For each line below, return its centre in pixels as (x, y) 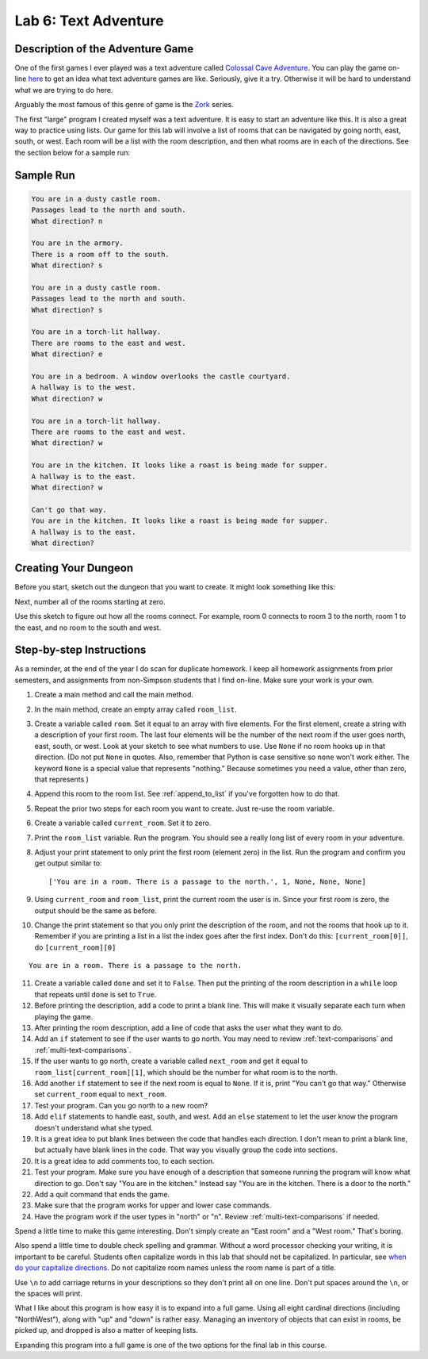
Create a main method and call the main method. (114, 695)
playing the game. (64, 1016)
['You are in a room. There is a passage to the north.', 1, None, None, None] (207, 881)
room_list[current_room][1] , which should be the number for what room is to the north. (186, 1072)
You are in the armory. (78, 243)
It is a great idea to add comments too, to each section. (124, 1161)
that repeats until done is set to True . (96, 994)
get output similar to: (68, 863)
